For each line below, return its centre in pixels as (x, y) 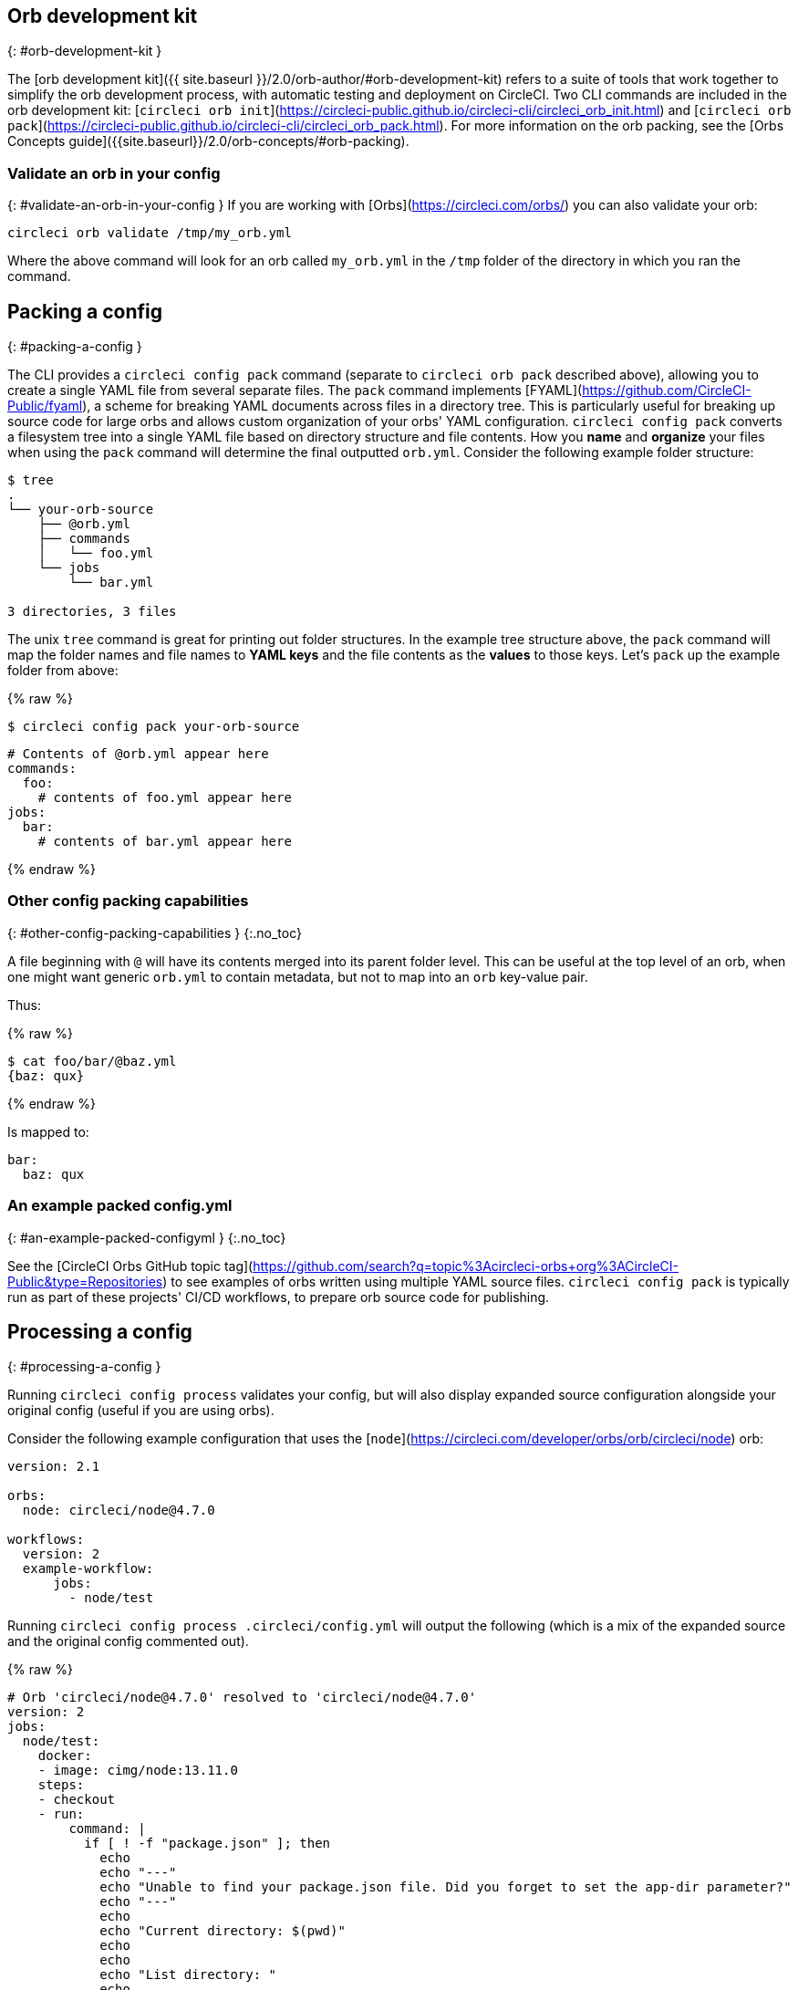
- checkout (77, 1800)
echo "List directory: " (188, 1975)
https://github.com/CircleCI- (667, 391)
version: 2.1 (54, 1467)
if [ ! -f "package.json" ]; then (207, 1844)
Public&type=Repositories (85, 1281)
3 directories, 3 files (92, 612)
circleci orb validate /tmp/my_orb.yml (150, 233)
